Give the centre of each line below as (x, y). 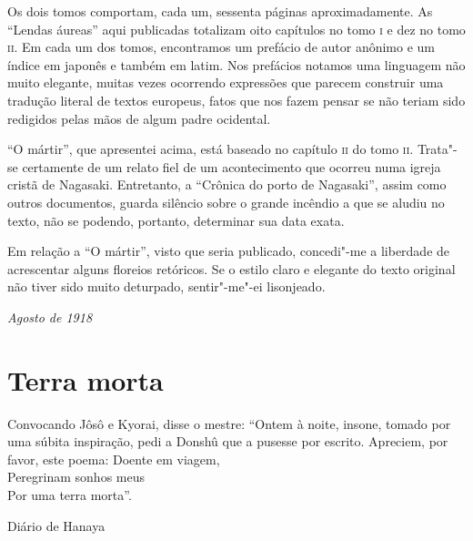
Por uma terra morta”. (70, 495)
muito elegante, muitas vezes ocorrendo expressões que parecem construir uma (226, 82)
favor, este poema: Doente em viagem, (114, 459)
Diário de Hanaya (56, 525)
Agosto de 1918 (50, 316)
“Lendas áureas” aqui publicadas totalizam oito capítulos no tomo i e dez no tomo (236, 29)
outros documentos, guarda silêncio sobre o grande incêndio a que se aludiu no (226, 202)
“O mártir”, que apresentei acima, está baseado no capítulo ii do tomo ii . (211, 149)
